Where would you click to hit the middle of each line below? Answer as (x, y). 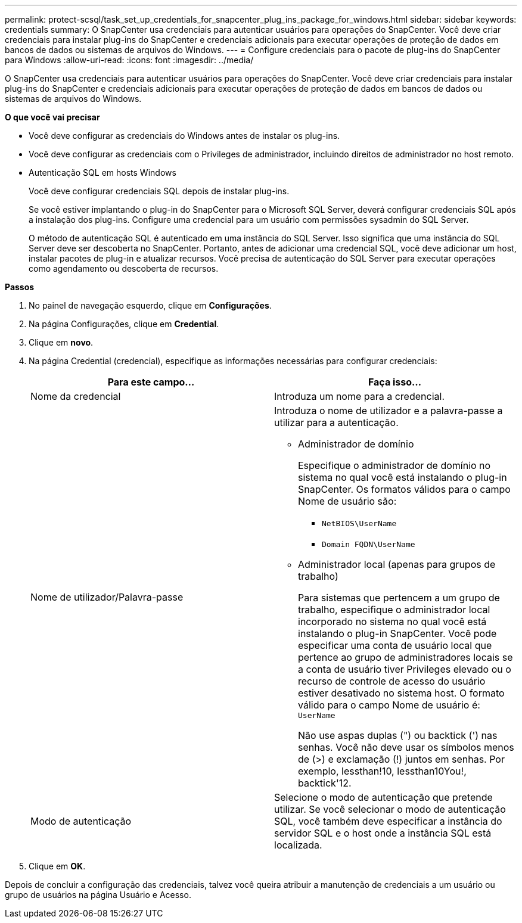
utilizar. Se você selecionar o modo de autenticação (390, 809)
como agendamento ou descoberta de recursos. (124, 268)
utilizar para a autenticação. (336, 422)
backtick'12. (325, 783)
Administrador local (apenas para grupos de (397, 564)
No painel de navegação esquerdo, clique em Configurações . (150, 305)
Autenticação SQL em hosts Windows (102, 173)
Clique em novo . (61, 342)
